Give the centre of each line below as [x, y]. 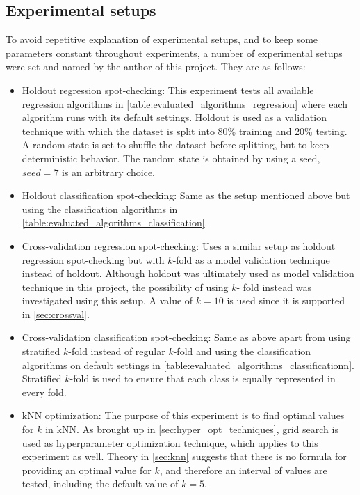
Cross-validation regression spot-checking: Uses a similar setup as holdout [179, 245]
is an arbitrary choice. [109, 172]
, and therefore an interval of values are [243, 470]
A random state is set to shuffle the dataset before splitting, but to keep [175, 144]
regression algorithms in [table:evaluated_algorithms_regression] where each [185, 103]
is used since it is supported [286, 300]
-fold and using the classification [242, 351]
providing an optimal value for [87, 470]
